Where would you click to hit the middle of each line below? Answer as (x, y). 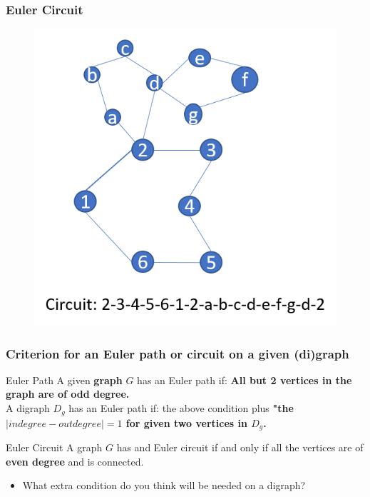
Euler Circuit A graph (54, 447)
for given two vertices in (186, 422)
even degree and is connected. (75, 461)
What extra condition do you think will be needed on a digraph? (164, 485)
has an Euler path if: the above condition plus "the (181, 408)
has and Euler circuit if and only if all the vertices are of (240, 447)
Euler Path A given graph (64, 380)
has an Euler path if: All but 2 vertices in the (245, 380)
